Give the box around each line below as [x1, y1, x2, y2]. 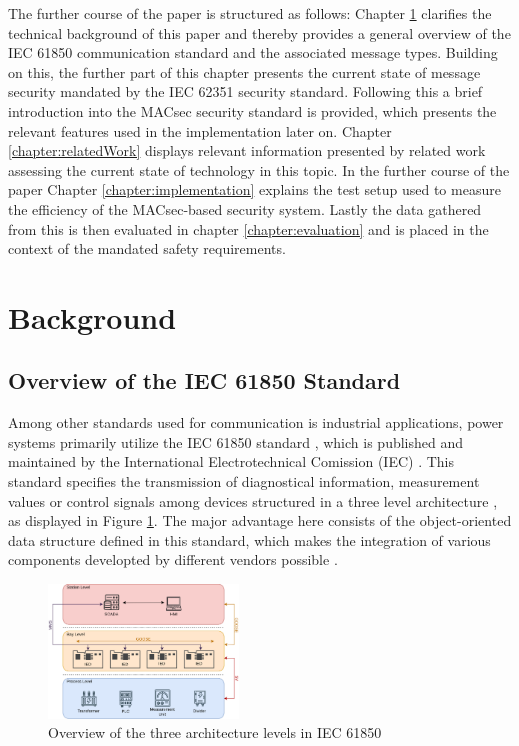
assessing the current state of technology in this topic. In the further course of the [8, 159, 510, 180]
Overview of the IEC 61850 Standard [8, 365, 401, 396]
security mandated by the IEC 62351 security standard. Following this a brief [8, 81, 483, 102]
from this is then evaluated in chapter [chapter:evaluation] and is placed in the [8, 218, 489, 239]
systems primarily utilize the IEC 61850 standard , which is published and [8, 431, 464, 452]
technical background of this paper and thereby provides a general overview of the [8, 22, 511, 43]
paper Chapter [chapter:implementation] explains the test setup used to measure [8, 179, 501, 200]
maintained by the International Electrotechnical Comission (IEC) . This [8, 451, 454, 472]
